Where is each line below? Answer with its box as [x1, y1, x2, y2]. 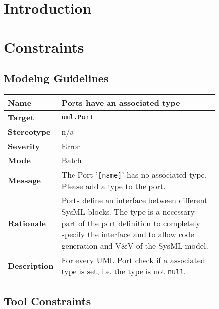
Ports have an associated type [61, 96, 180, 108]
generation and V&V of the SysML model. [61, 239, 208, 251]
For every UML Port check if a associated [61, 254, 205, 266]
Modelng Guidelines [4, 71, 109, 86]
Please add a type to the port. [61, 180, 166, 192]
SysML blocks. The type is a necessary [61, 205, 195, 217]
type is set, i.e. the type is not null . [61, 265, 186, 277]
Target [8, 111, 34, 123]
